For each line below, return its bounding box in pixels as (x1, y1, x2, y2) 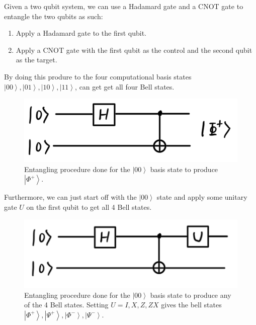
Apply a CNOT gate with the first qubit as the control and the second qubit (16, 44, 252, 55)
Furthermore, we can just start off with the (4, 192, 137, 202)
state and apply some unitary (156, 192, 247, 202)
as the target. (16, 54, 57, 65)
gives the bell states (161, 299, 222, 310)
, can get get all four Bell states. (75, 81, 175, 92)
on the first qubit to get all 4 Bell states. (26, 201, 152, 212)
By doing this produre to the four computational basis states (4, 71, 192, 82)
